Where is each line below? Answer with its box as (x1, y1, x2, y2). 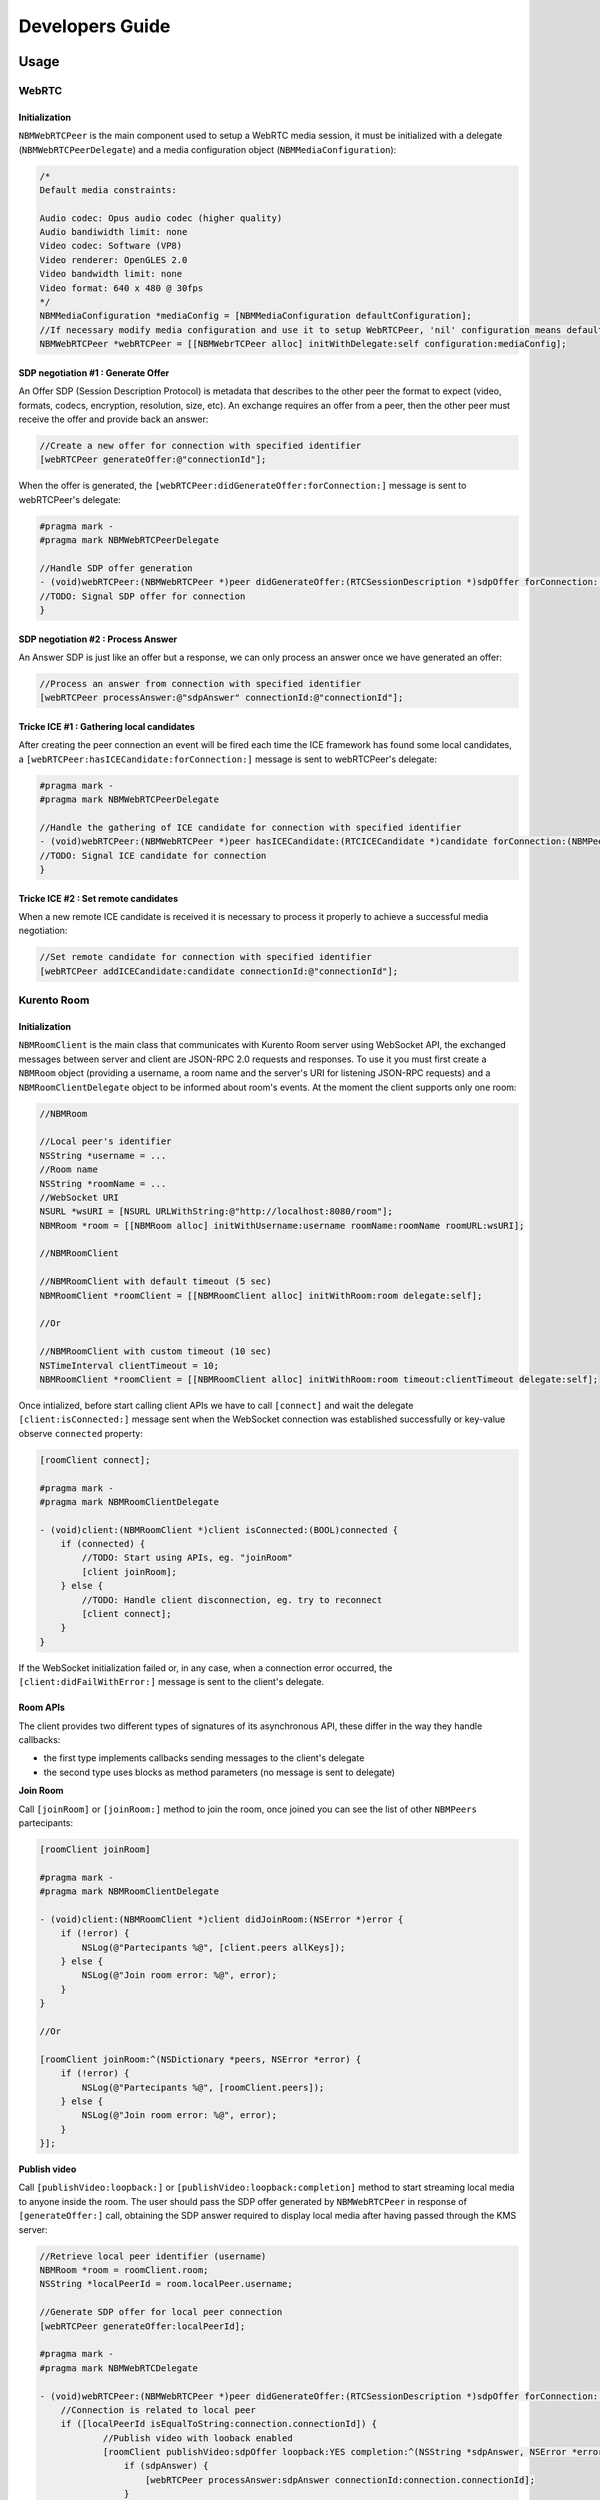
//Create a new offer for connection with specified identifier (39, 440, 362, 451)
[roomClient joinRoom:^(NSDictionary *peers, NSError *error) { (39, 2053, 362, 2065)
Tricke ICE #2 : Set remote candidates (18, 892, 179, 904)
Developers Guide (18, 15, 171, 37)
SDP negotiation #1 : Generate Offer (18, 366, 170, 379)
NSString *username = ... (39, 1150, 167, 1161)
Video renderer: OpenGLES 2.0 (39, 254, 188, 265)
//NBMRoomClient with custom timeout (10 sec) (39, 1346, 272, 1357)
